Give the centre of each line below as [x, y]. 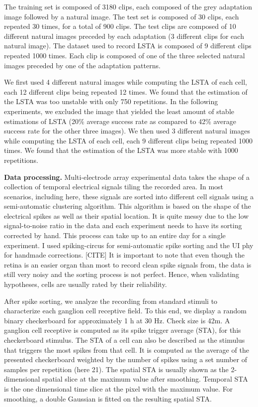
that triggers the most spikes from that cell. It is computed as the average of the [127, 349]
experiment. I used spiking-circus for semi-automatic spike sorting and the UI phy [129, 245]
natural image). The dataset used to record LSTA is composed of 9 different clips [128, 46]
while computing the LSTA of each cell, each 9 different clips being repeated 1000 [129, 140]
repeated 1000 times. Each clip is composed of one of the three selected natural [125, 55]
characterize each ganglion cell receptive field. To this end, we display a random [125, 311]
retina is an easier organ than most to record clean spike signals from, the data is [128, 264]
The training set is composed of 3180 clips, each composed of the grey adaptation [128, 6]
